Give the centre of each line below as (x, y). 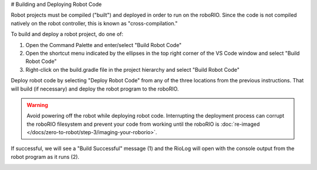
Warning (37, 105)
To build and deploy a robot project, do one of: (67, 34)
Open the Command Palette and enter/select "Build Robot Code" (104, 45)
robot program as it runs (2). (45, 156)
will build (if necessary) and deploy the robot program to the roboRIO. (95, 89)
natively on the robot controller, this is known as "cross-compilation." (94, 23)
